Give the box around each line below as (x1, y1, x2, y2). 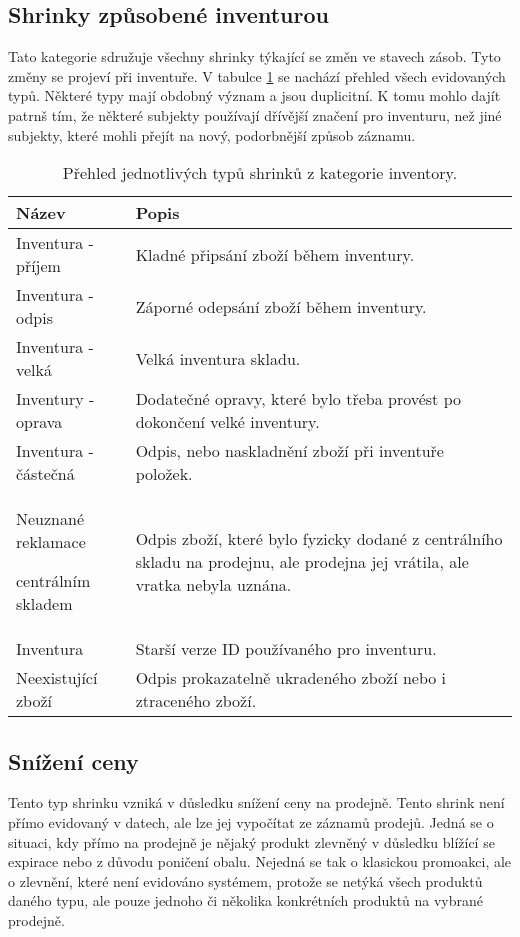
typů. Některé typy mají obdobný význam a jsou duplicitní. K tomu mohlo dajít (8, 85, 501, 106)
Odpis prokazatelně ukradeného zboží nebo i (135, 666, 447, 690)
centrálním (16, 569, 91, 593)
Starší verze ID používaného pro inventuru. (135, 637, 437, 661)
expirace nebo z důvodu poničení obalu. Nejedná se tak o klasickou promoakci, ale (8, 851, 512, 872)
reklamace (16, 530, 86, 554)
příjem (16, 254, 61, 278)
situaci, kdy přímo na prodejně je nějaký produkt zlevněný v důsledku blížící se (8, 831, 495, 852)
